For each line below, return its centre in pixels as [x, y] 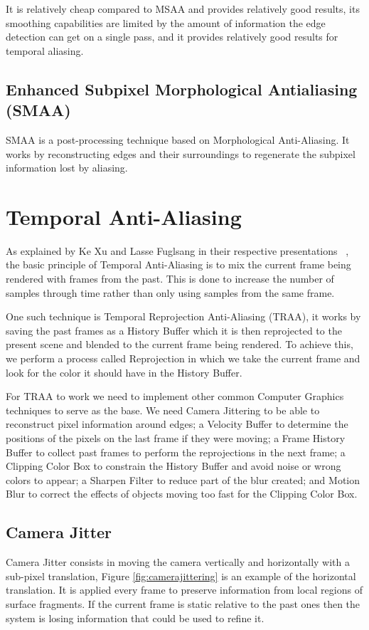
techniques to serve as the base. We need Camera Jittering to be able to [163, 410]
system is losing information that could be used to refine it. [135, 618]
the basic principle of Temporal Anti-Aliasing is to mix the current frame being [178, 264]
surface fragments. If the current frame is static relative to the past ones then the [183, 603]
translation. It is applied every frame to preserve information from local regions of [184, 590]
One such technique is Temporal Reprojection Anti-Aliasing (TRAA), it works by [183, 316]
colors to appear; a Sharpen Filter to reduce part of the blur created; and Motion [183, 479]
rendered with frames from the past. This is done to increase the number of [170, 279]
